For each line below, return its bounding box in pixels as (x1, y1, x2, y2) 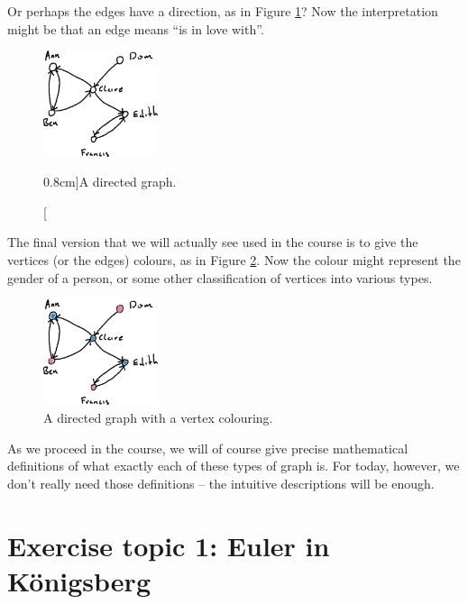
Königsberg (7, 562, 151, 599)
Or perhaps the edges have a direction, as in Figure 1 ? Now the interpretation (7, 2, 438, 20)
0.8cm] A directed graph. (43, 172, 177, 191)
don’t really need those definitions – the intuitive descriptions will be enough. (7, 473, 435, 492)
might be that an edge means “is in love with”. (7, 19, 264, 38)
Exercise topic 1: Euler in (7, 526, 330, 563)
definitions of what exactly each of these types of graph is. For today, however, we (7, 456, 460, 475)
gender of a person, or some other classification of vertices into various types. (7, 268, 433, 287)
